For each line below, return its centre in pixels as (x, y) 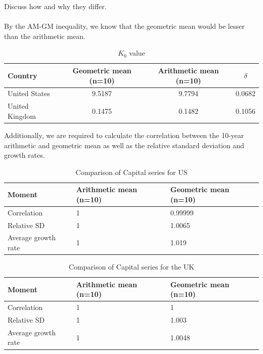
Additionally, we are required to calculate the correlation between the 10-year (124, 135)
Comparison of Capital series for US (131, 172)
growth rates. (25, 155)
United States (29, 93)
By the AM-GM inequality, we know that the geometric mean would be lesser (124, 26)
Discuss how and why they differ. (55, 6)
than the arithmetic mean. (45, 36)
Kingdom (22, 116)
